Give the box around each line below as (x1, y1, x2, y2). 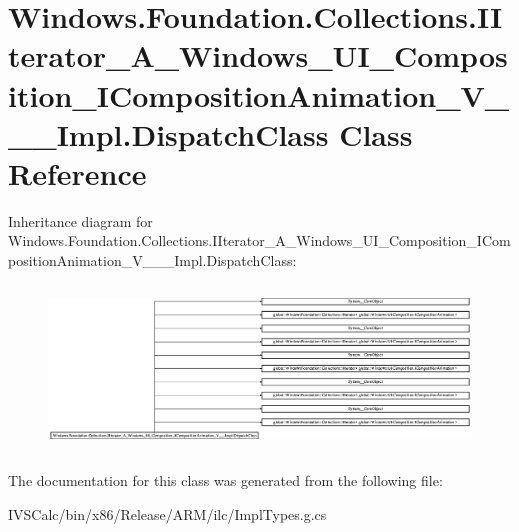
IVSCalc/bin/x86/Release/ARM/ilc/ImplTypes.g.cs (8, 504, 327, 525)
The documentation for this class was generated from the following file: (8, 470, 443, 491)
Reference (8, 152, 147, 193)
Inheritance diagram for (8, 210, 153, 231)
